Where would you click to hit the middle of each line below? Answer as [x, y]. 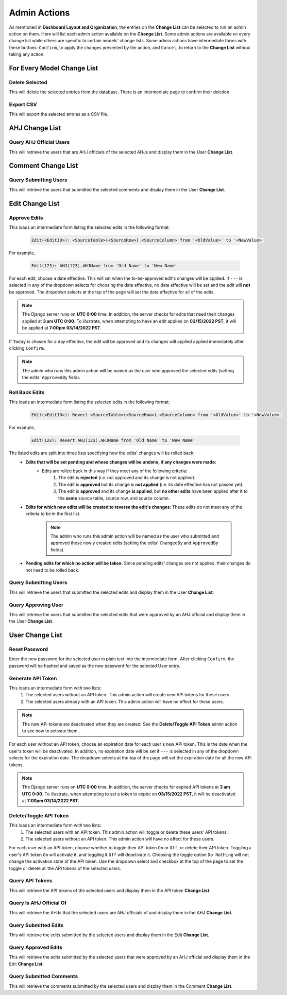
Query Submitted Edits [36, 925]
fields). [58, 549]
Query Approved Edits [36, 947]
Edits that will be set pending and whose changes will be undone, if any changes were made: [121, 462]
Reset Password [28, 650]
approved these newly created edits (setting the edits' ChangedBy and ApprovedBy [135, 543]
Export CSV [23, 104]
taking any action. [27, 54]
